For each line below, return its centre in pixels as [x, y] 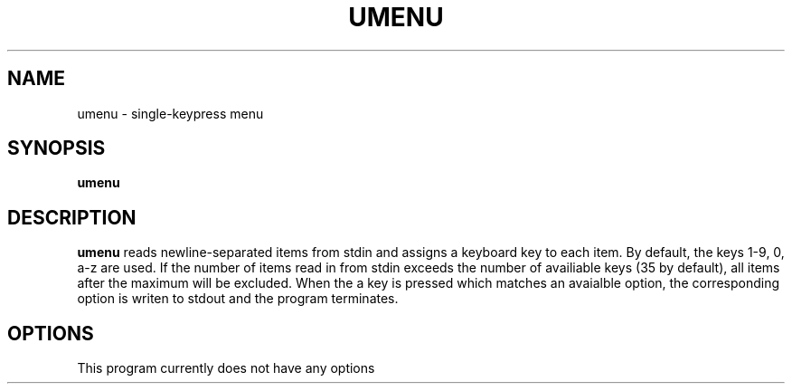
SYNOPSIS [57, 148]
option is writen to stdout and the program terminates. [238, 299]
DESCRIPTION [72, 217]
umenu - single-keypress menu [170, 113]
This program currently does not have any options [226, 368]
